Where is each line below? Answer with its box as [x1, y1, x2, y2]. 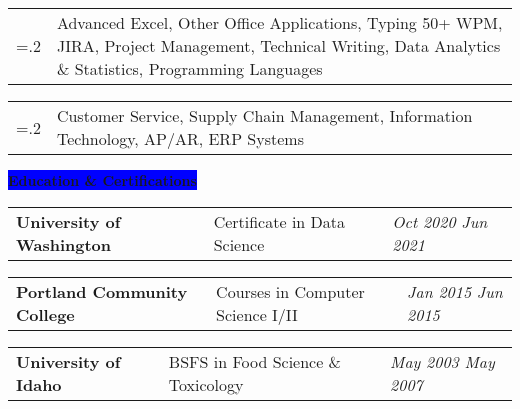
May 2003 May [390, 349, 495, 373]
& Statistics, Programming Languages [56, 57, 323, 80]
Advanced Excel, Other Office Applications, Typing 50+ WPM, [56, 11, 503, 34]
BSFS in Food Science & [168, 349, 342, 373]
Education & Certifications [8, 170, 197, 190]
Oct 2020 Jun [392, 209, 488, 233]
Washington [16, 232, 112, 256]
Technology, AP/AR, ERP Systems [56, 127, 304, 150]
